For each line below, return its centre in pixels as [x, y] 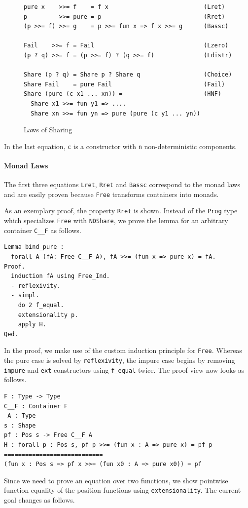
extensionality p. [48, 315]
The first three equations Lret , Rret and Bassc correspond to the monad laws [122, 184]
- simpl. [25, 295]
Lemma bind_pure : [34, 247]
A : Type [22, 416]
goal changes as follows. [39, 499]
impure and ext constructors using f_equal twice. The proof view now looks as [124, 370]
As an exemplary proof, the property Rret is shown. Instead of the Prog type [121, 211]
